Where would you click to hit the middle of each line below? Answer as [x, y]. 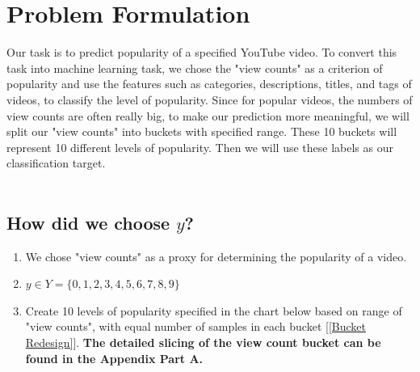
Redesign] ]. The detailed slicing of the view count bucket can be [203, 342]
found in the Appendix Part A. [114, 358]
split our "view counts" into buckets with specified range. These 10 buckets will [202, 131]
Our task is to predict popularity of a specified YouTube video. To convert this [202, 52]
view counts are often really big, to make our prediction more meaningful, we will [208, 115]
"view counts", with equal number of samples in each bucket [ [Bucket [195, 326]
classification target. [56, 163]
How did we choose [88, 222]
